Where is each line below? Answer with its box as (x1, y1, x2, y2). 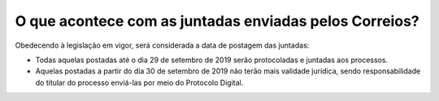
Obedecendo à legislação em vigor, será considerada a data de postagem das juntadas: (15, 40, 310, 50)
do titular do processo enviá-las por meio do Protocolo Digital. (35, 78, 244, 87)
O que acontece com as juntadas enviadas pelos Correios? (15, 12, 419, 30)
